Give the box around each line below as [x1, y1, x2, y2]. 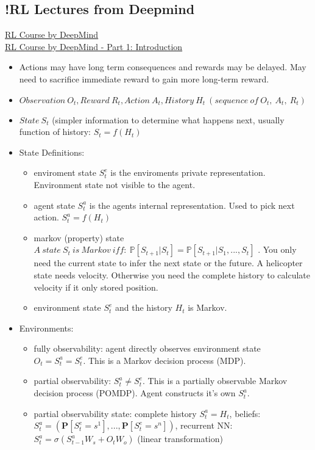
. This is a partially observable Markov [143, 374, 288, 387]
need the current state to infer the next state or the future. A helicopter [34, 256, 303, 269]
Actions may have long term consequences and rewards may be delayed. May [19, 60, 306, 73]
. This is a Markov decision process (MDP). [83, 354, 246, 366]
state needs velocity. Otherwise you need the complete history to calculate [34, 268, 310, 281]
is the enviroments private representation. [110, 166, 266, 179]
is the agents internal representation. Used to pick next [89, 198, 295, 211]
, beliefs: [229, 407, 261, 419]
